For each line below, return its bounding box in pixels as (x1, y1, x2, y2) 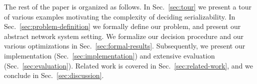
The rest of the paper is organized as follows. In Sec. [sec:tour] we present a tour (4, 1, 251, 11)
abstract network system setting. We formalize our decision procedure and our (4, 30, 243, 41)
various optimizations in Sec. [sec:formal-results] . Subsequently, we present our (4, 40, 245, 51)
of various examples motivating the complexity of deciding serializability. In (4, 11, 235, 21)
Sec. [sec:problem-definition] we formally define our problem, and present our (4, 21, 241, 31)
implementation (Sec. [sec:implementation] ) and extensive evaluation (4, 50, 215, 60)
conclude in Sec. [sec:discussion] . (4, 70, 104, 80)
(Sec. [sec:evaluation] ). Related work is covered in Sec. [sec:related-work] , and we (4, 60, 253, 70)
